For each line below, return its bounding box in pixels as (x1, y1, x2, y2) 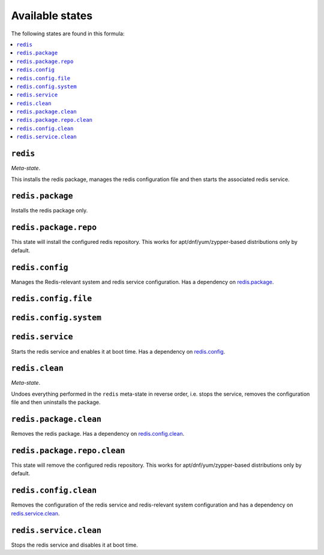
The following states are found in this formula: (11, 30, 125, 37)
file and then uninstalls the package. (11, 399, 101, 406)
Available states (11, 9, 93, 22)
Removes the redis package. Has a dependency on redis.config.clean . (11, 430, 185, 438)
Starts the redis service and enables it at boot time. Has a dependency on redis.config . (11, 348, 226, 355)
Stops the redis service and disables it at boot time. (11, 541, 138, 548)
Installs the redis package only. (11, 207, 88, 214)
